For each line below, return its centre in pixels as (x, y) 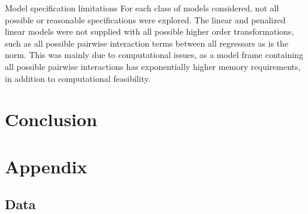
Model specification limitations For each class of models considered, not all (142, 8)
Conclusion (51, 119)
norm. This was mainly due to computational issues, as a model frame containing (154, 55)
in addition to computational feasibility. (78, 78)
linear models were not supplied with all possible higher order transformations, (150, 31)
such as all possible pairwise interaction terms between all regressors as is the (147, 43)
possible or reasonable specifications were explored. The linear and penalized (145, 19)
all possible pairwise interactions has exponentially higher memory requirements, (153, 66)
